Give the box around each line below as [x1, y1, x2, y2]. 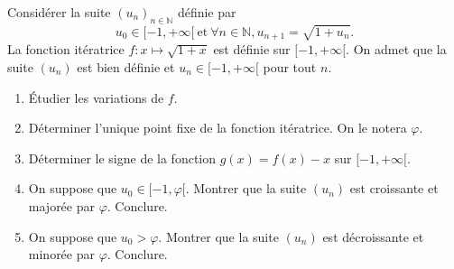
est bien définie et [77, 58, 175, 76]
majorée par [28, 196, 95, 215]
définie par [177, 3, 236, 21]
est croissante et [349, 179, 439, 198]
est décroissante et [322, 227, 424, 246]
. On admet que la [346, 40, 447, 59]
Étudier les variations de [28, 88, 164, 107]
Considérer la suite [7, 3, 111, 21]
